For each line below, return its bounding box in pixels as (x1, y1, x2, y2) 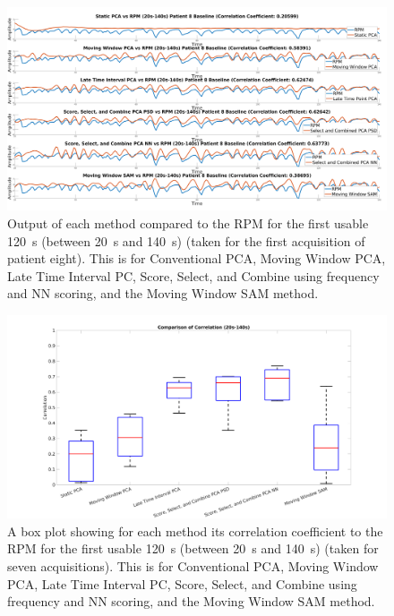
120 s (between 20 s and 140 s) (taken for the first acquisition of (7, 231, 365, 250)
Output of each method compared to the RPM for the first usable (7, 213, 369, 232)
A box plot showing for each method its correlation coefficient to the (7, 521, 383, 540)
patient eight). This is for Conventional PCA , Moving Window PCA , (7, 249, 386, 268)
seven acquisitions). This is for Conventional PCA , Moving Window (7, 556, 379, 575)
